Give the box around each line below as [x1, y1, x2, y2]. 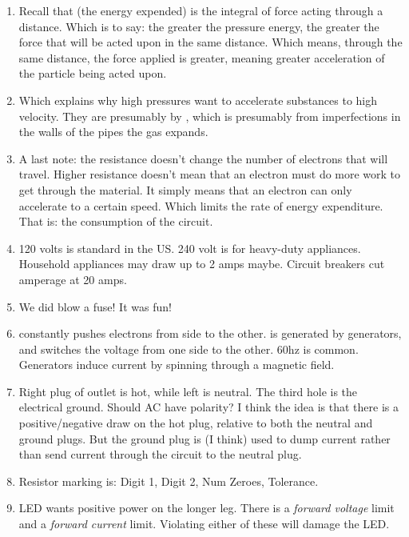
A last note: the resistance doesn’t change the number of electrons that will [18, 150, 388, 166]
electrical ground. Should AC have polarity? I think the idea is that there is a [18, 399, 399, 415]
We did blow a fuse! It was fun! [18, 298, 172, 315]
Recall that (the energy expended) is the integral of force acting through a [18, 2, 383, 18]
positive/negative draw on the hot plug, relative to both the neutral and [18, 415, 373, 431]
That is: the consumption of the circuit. [18, 213, 213, 230]
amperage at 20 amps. [18, 271, 127, 287]
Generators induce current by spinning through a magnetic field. [18, 356, 335, 373]
